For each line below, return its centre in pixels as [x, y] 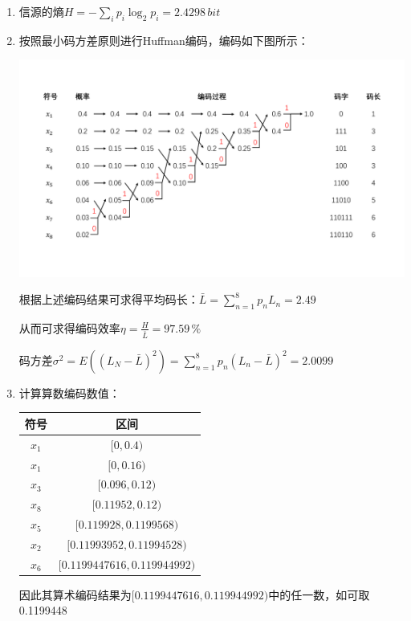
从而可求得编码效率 [69, 327]
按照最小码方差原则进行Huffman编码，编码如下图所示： [164, 40]
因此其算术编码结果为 [75, 594]
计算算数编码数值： [69, 392]
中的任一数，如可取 [319, 594]
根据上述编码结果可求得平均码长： [109, 299]
